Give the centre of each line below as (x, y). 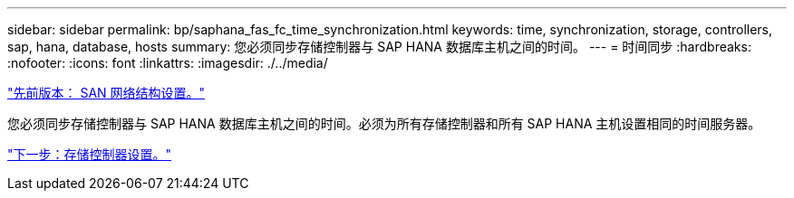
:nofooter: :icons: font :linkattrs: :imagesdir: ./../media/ (168, 63)
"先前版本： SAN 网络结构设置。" (107, 93)
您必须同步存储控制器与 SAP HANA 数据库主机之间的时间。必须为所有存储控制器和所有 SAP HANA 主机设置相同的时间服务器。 (384, 123)
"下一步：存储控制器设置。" (90, 154)
